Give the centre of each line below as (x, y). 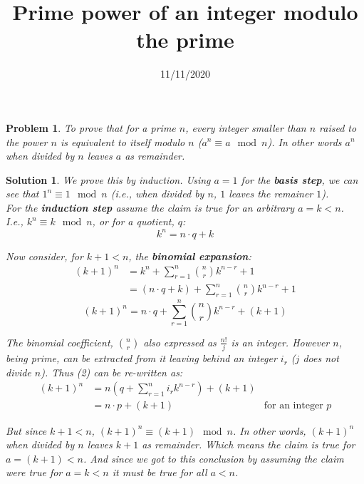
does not (321, 358)
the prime (185, 40)
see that (22, 194)
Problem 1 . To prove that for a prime (91, 127)
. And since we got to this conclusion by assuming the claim (214, 458)
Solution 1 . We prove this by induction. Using (108, 179)
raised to (338, 127)
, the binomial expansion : (190, 256)
